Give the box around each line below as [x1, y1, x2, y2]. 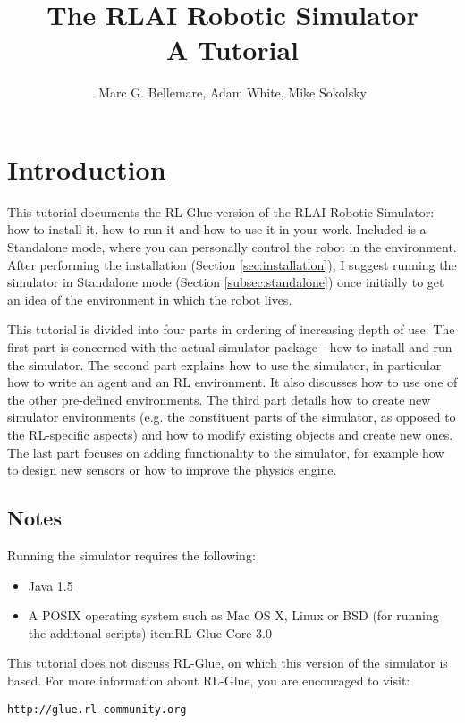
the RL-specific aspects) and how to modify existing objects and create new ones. [7, 425, 453, 443]
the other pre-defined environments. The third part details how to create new [7, 390, 431, 408]
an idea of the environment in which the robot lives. [7, 290, 292, 308]
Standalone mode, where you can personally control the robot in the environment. [7, 238, 457, 256]
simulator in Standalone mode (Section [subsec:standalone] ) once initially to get [7, 273, 444, 291]
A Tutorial [165, 31, 300, 68]
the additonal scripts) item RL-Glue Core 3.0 [28, 623, 272, 642]
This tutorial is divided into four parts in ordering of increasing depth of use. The [7, 320, 455, 339]
